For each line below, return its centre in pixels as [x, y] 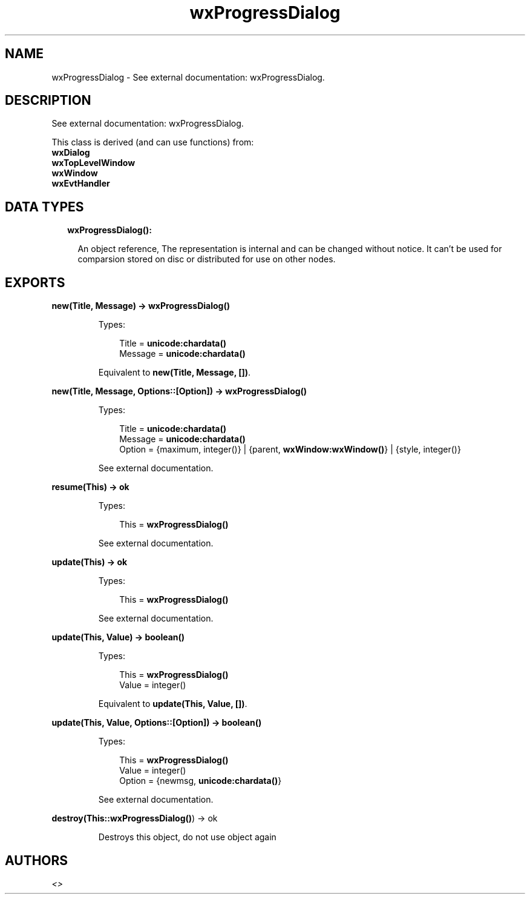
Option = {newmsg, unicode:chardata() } [201, 781]
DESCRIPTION [48, 101]
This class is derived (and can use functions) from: [153, 142]
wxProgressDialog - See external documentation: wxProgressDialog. [188, 77]
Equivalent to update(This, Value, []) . [173, 704]
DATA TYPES [44, 207]
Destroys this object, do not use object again [187, 837]
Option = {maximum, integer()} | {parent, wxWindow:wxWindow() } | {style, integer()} [290, 449]
